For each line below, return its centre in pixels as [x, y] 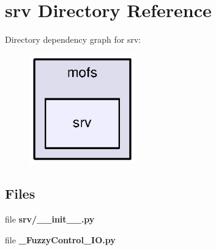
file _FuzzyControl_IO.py [60, 239]
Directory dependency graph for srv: [73, 39]
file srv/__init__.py [50, 219]
